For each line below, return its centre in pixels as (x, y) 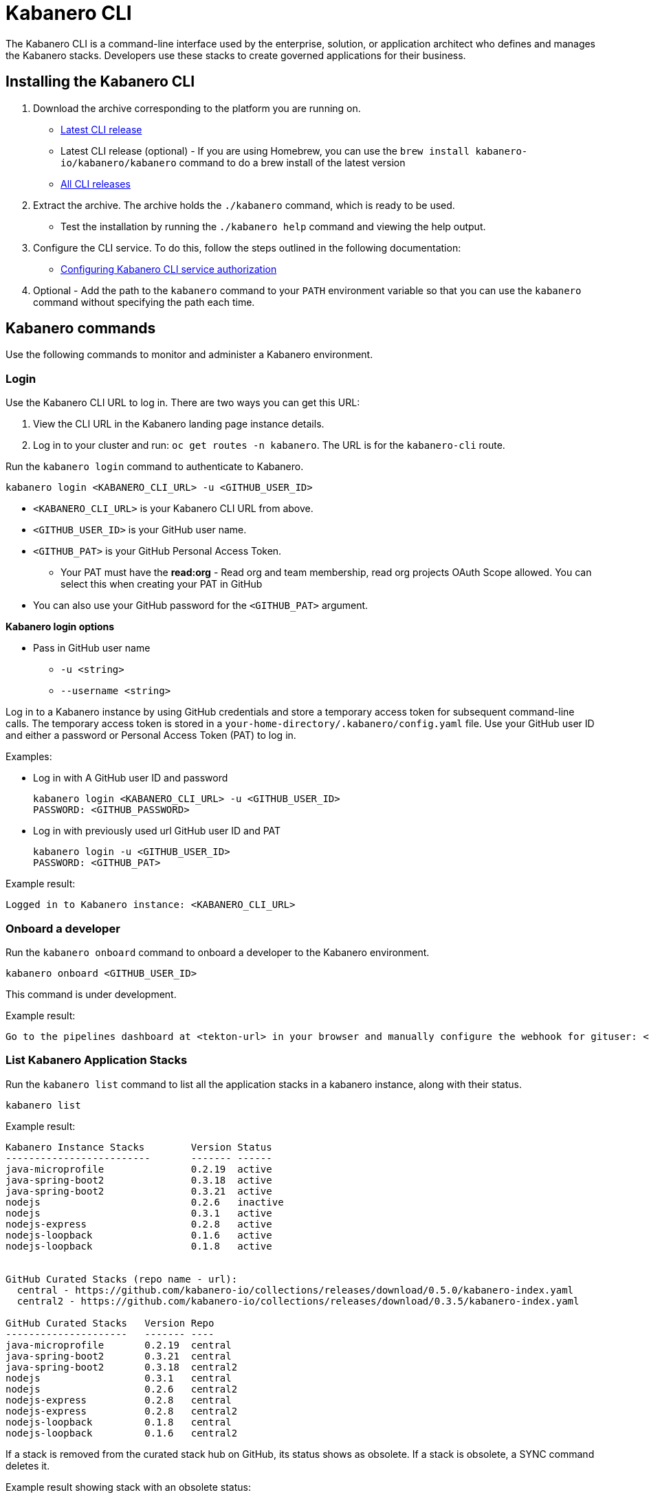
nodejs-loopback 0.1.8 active (139, 1246)
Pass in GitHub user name (92, 648)
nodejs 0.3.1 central (119, 1378)
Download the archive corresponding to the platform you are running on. (197, 108)
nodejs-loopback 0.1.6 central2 (122, 1433)
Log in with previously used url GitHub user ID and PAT (157, 831)
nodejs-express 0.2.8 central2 (122, 1411)
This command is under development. (91, 994)
